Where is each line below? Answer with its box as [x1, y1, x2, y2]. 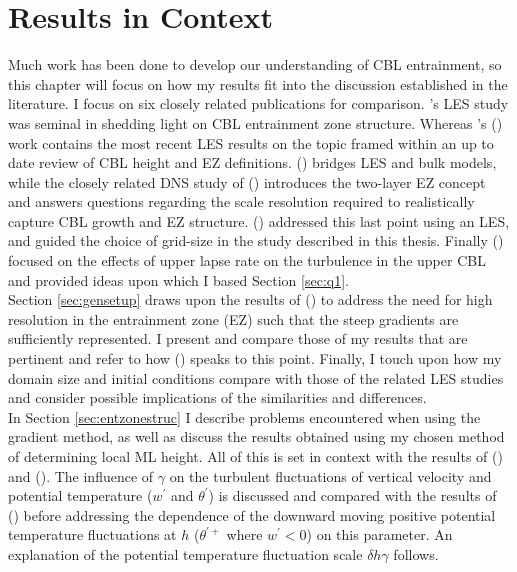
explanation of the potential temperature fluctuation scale [8, 543, 363, 564]
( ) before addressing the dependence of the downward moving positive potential [8, 504, 496, 525]
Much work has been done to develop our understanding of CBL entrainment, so [8, 54, 502, 75]
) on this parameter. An [306, 524, 453, 545]
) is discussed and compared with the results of [208, 485, 497, 506]
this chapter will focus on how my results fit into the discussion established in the [8, 73, 508, 94]
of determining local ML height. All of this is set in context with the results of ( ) [8, 446, 503, 466]
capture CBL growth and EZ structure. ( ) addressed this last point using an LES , [8, 210, 510, 231]
